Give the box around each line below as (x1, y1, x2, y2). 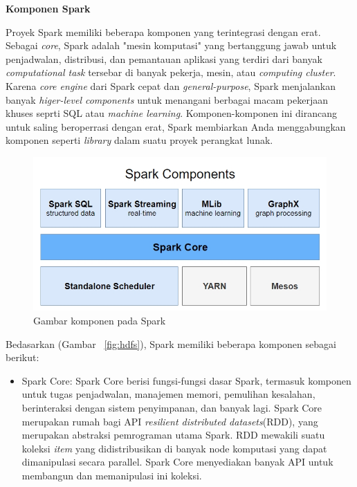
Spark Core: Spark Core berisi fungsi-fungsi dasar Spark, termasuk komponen (21, 373, 351, 387)
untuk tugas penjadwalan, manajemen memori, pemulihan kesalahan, (21, 387, 315, 401)
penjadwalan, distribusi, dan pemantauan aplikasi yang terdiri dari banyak (6, 51, 322, 66)
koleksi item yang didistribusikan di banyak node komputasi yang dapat (21, 441, 327, 455)
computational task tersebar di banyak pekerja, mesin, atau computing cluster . (6, 65, 336, 80)
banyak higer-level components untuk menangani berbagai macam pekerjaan (6, 92, 328, 107)
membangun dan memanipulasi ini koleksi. (21, 468, 202, 482)
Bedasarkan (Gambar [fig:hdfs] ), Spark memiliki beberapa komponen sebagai (6, 336, 336, 351)
